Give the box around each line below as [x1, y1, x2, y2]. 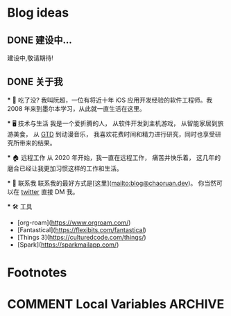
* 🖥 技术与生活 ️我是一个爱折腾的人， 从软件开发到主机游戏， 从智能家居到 [7, 119, 218, 128]
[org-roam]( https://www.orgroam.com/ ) [17, 218, 131, 227]
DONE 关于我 [7, 76, 64, 88]
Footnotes [7, 265, 67, 280]
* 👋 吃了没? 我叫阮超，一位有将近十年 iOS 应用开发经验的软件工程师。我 [7, 96, 213, 104]
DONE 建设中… [7, 34, 73, 46]
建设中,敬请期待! [7, 54, 54, 62]
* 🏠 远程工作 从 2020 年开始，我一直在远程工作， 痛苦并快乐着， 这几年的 [7, 153, 221, 161]
